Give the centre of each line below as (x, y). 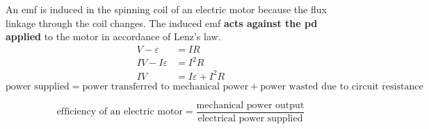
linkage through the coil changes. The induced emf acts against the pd (162, 23)
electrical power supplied (250, 118)
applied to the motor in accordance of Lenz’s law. (113, 36)
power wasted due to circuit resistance (342, 86)
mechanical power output (250, 105)
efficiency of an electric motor (120, 112)
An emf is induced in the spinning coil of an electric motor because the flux (166, 9)
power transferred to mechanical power (165, 86)
